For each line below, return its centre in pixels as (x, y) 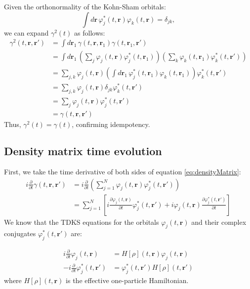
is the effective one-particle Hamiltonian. (127, 280)
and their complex (219, 222)
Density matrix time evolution (83, 151)
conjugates (20, 233)
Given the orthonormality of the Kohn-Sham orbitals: (85, 6)
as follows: (90, 32)
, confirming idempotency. (111, 124)
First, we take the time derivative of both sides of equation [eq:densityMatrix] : (123, 171)
